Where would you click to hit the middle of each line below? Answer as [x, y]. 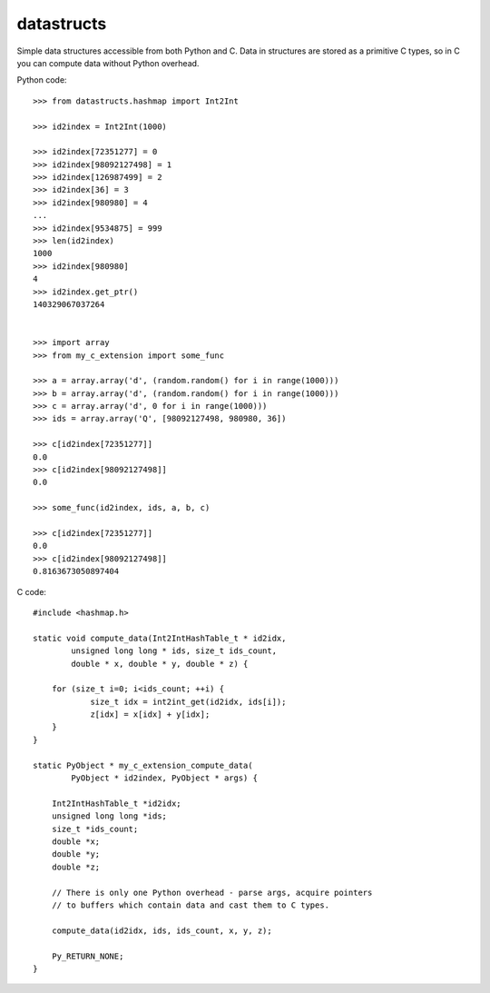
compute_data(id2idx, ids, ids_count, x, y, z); [162, 930]
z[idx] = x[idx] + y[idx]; [150, 715]
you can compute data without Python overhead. [108, 63]
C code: [32, 591]
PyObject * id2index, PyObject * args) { [165, 778]
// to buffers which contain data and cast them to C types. [191, 905]
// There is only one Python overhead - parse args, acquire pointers [212, 892]
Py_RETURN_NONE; [88, 956]
